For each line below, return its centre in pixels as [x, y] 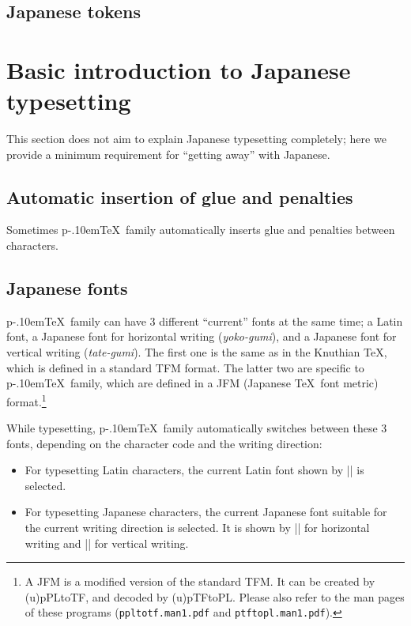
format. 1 [26, 400]
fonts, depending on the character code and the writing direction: [164, 443]
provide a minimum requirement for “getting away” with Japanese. [168, 154]
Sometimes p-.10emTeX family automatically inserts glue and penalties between [201, 230]
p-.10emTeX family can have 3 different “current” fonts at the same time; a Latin [205, 321]
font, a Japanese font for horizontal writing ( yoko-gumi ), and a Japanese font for [202, 336]
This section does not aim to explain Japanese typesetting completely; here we [196, 139]
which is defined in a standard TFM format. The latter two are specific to [185, 367]
